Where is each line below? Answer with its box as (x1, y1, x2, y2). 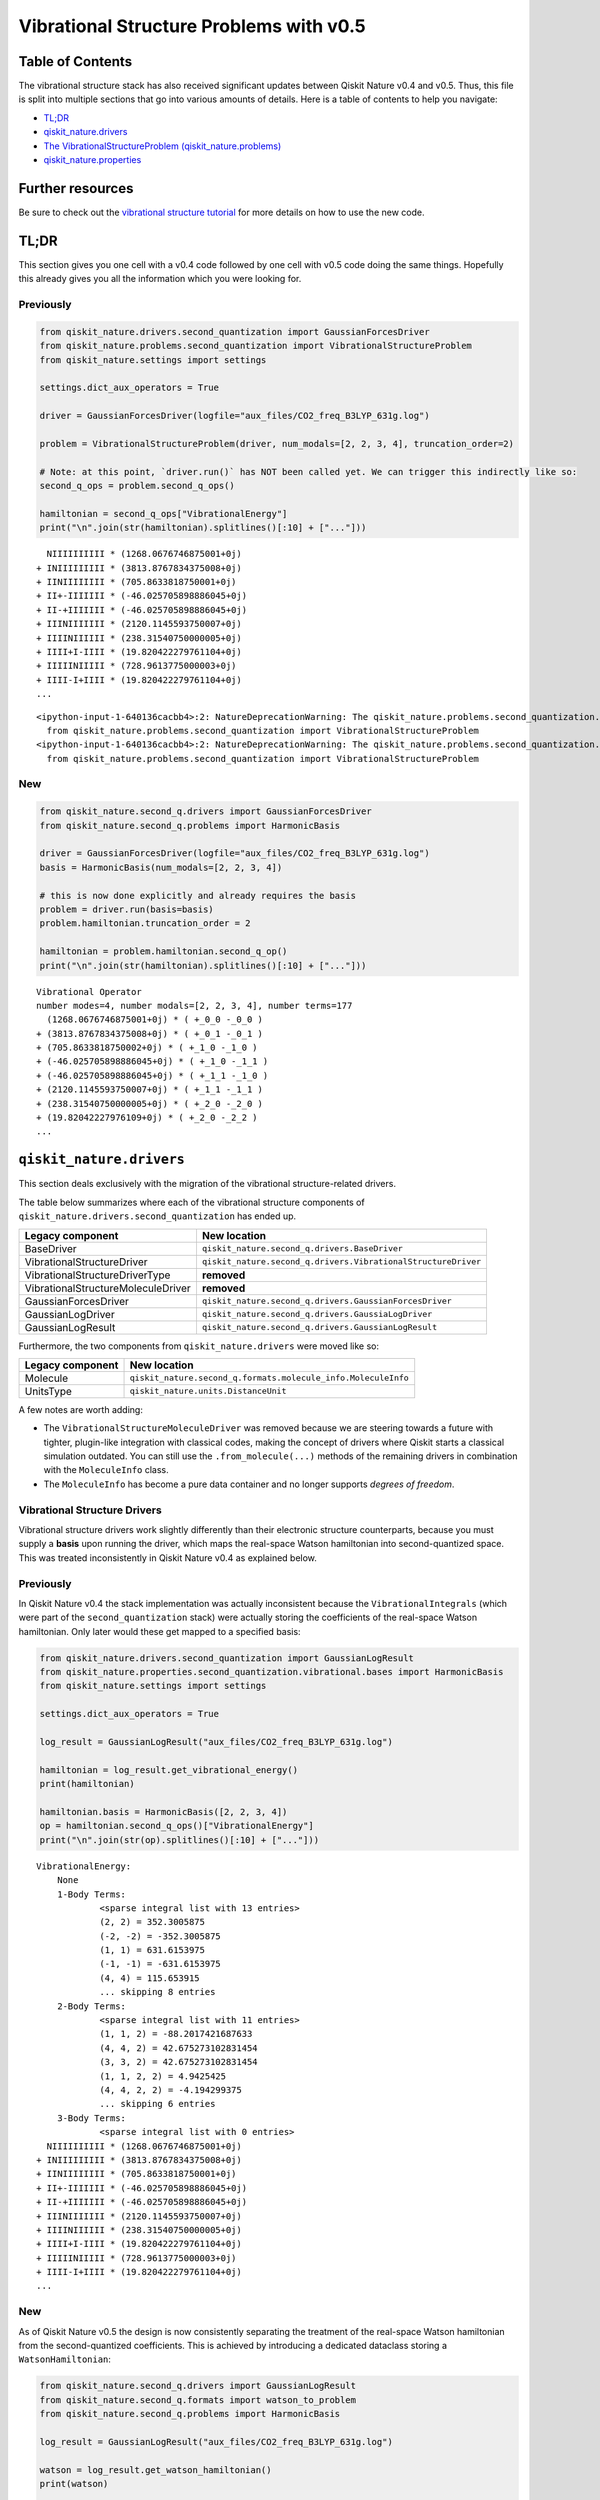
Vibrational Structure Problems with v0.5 (18, 15, 366, 37)
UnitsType (24, 1384, 72, 1398)
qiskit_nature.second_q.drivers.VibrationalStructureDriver (201, 1256, 482, 1267)
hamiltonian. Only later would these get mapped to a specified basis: (18, 1625, 301, 1637)
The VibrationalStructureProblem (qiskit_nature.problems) (43, 140, 282, 152)
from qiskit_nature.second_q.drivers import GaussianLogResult (39, 2380, 357, 2392)
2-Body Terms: (56, 2000, 127, 2012)
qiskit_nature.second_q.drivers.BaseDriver (201, 1243, 404, 1254)
